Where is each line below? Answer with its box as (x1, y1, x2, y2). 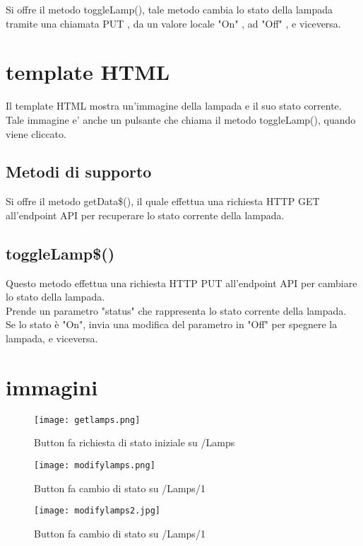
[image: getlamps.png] (34, 414, 141, 425)
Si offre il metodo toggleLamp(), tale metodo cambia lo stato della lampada (6, 2, 333, 16)
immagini (6, 372, 98, 401)
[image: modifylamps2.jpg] (34, 506, 160, 516)
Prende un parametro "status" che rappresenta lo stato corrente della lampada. (6, 303, 347, 318)
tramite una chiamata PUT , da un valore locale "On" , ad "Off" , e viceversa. (6, 16, 341, 30)
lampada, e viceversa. (6, 331, 98, 346)
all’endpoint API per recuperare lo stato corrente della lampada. (6, 207, 285, 222)
